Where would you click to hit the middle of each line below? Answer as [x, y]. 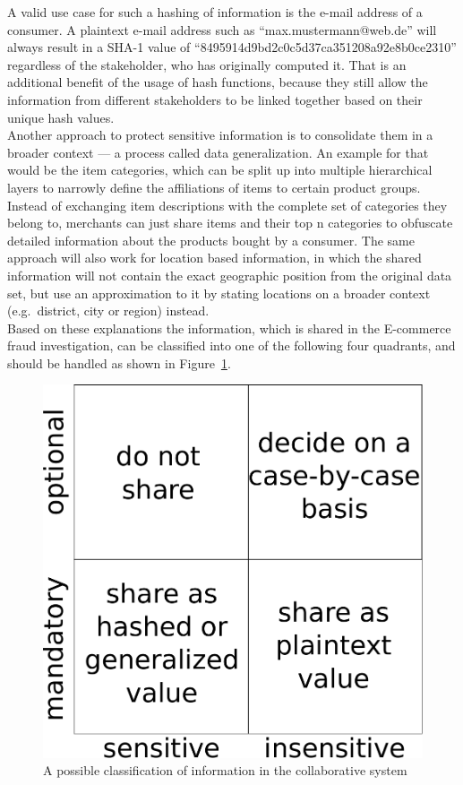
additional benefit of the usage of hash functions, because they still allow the [218, 82]
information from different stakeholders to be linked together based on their [215, 99]
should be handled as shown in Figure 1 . [119, 362]
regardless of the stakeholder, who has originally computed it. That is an [207, 64]
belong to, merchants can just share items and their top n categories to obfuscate [230, 223]
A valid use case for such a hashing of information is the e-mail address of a [215, 12]
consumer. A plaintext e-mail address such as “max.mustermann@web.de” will [222, 29]
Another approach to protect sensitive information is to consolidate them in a [220, 135]
